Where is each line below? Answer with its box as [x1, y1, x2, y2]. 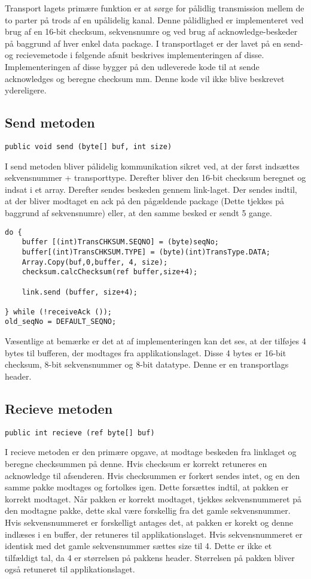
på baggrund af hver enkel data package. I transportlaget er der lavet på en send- [5, 37, 303, 49]
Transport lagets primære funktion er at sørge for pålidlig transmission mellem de [5, 2, 304, 14]
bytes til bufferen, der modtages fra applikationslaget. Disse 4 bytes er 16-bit [5, 346, 286, 359]
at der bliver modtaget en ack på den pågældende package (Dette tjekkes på [5, 195, 284, 207]
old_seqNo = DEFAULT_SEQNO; [5, 317, 117, 326]
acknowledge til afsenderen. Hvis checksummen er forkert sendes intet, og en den [5, 469, 300, 481]
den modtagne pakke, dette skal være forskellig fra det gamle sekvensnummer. [5, 504, 291, 517]
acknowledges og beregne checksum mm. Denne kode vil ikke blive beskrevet [5, 72, 285, 84]
